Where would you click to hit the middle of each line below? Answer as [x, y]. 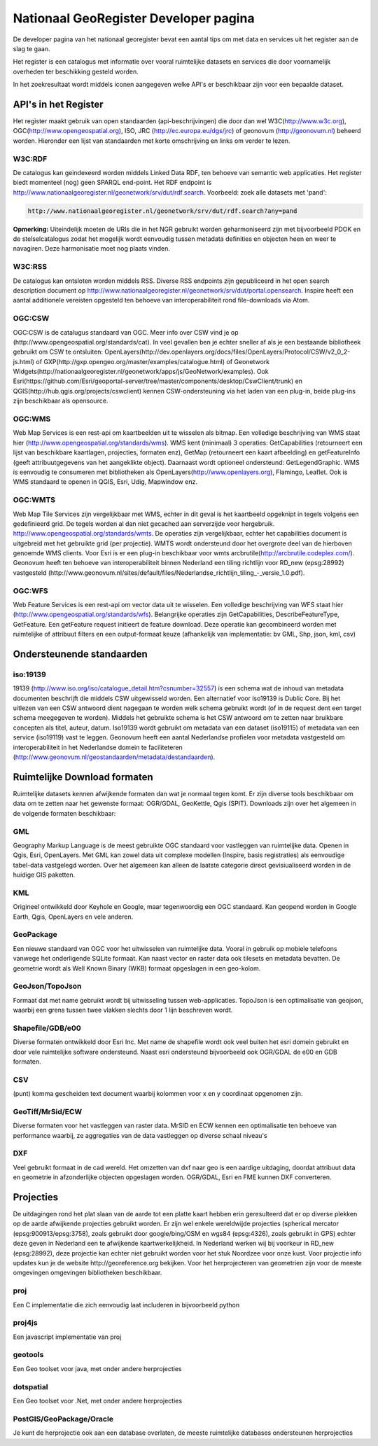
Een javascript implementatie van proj [67, 1337]
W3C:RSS [30, 267]
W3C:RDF [30, 159]
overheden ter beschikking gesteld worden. [76, 71]
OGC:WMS [32, 419]
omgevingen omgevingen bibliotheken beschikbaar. [87, 1273]
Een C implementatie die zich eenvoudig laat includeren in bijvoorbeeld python [126, 1305]
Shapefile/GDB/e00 [47, 1028]
